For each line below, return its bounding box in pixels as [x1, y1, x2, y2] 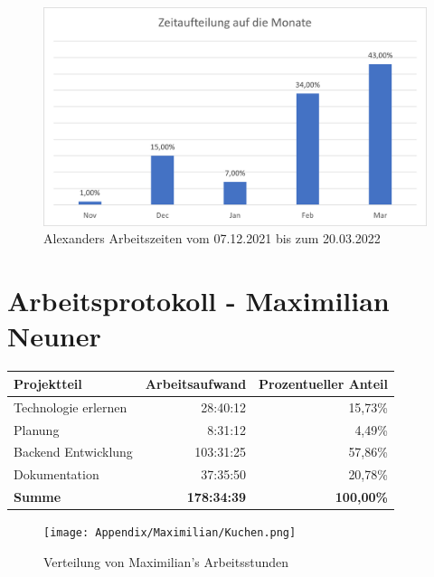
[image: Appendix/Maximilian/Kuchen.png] [43, 526, 297, 540]
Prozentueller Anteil [259, 374, 388, 393]
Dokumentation [14, 465, 99, 484]
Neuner [7, 317, 101, 355]
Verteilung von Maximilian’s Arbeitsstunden [43, 552, 289, 571]
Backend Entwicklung [14, 442, 133, 461]
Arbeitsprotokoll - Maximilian [7, 282, 390, 319]
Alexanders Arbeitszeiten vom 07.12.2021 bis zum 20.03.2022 [43, 229, 381, 248]
